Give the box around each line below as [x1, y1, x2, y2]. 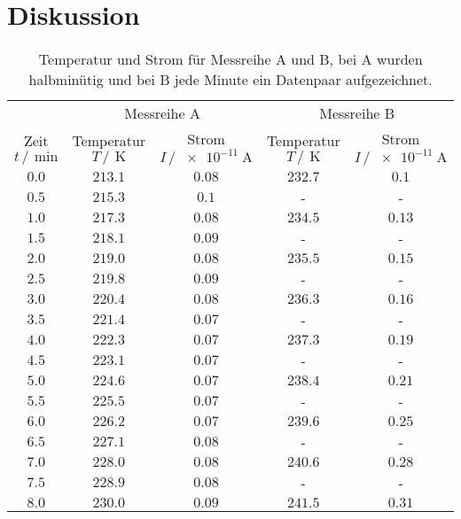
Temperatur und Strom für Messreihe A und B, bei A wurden [38, 49, 423, 70]
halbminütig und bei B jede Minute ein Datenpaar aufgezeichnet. [28, 69, 433, 90]
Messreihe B [319, 103, 395, 124]
